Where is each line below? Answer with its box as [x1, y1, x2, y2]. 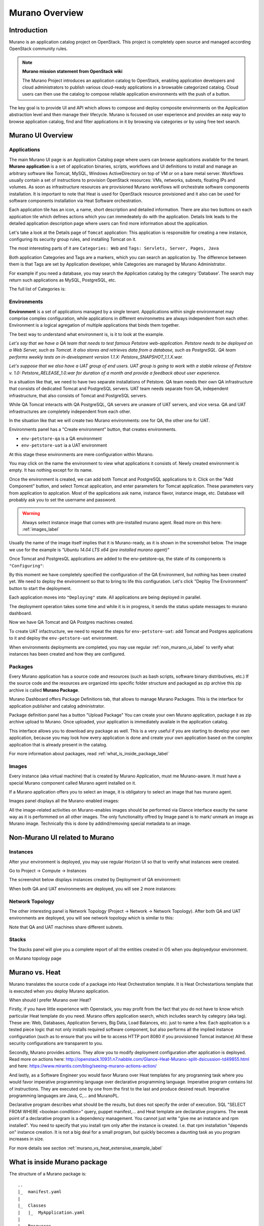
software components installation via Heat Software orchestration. [9, 198, 143, 204]
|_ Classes [18, 1203, 46, 1208]
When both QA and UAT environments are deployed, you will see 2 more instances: [9, 886, 177, 892]
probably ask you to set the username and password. [9, 497, 117, 503]
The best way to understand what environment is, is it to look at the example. [9, 331, 164, 337]
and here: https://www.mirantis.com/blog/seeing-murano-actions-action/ [9, 1063, 157, 1069]
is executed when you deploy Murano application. [9, 988, 110, 994]
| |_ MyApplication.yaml [18, 1209, 85, 1215]
